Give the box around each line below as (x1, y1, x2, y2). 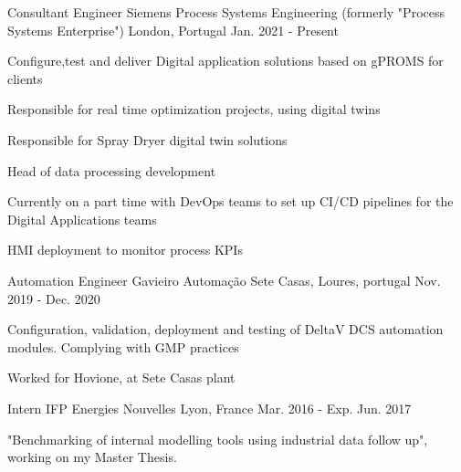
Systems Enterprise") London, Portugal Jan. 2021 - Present (7, 20, 339, 39)
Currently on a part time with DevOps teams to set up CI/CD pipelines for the (7, 192, 454, 211)
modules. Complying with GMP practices (7, 337, 239, 356)
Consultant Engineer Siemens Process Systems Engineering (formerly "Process (7, 3, 445, 21)
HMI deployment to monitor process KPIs (7, 240, 243, 259)
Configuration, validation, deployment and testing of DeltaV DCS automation (7, 320, 444, 339)
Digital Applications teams (7, 209, 157, 228)
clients (7, 68, 43, 88)
